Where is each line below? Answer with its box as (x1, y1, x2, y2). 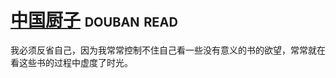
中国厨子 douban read (10, 9, 178, 32)
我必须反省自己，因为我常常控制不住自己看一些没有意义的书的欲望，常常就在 (10, 44, 326, 56)
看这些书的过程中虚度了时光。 (10, 56, 133, 68)
